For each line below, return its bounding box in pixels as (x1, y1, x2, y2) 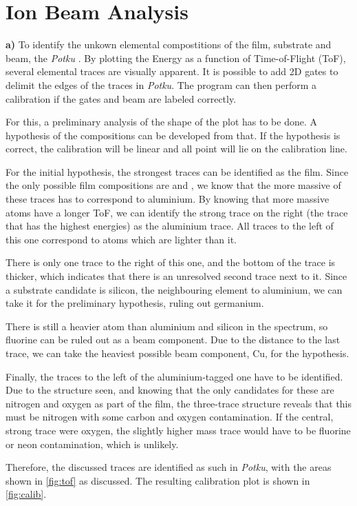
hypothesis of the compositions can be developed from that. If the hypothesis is (6, 128, 340, 142)
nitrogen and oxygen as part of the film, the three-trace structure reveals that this (6, 396, 352, 410)
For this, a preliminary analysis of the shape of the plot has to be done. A (6, 114, 317, 129)
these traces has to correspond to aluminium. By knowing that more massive (6, 192, 329, 206)
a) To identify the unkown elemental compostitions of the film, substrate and (6, 37, 332, 52)
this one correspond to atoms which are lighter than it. (6, 232, 237, 246)
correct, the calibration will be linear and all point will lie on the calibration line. (6, 141, 347, 156)
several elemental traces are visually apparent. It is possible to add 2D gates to (6, 64, 338, 79)
